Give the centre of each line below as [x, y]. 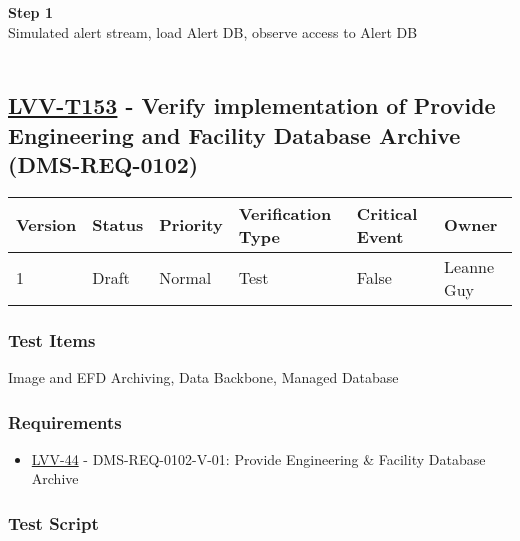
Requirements [65, 421]
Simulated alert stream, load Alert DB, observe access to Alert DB [213, 31]
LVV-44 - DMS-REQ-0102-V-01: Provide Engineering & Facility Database [258, 458]
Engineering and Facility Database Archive [234, 134]
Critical [387, 213]
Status [118, 225]
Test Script [53, 522]
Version [46, 225]
